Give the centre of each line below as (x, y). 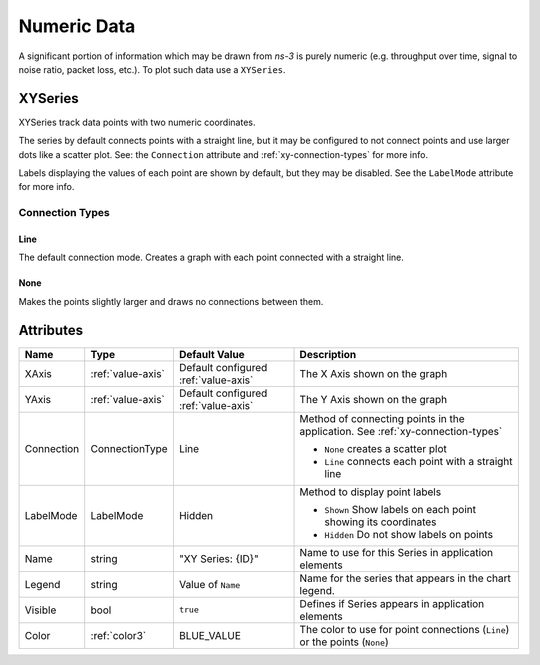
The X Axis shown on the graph (373, 373)
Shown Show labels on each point (400, 509)
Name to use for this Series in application (396, 552)
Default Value (211, 354)
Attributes (51, 330)
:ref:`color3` (118, 635)
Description (328, 354)
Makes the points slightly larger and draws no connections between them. (171, 301)
